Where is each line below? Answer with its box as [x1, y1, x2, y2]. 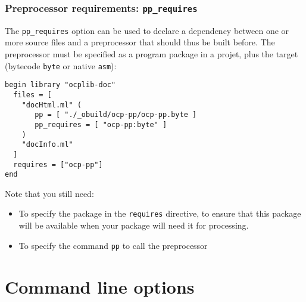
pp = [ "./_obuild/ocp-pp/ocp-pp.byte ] [35, 110, 197, 119]
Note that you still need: [5, 187, 94, 199]
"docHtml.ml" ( [21, 100, 82, 109]
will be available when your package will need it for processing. [18, 219, 249, 232]
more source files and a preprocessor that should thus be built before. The [5, 36, 275, 48]
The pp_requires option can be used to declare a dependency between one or [5, 24, 289, 36]
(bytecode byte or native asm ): [5, 59, 117, 72]
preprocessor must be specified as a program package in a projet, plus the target [5, 48, 298, 60]
